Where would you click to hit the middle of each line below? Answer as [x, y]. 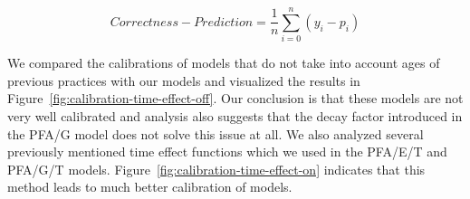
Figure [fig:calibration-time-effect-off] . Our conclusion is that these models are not [235, 98]
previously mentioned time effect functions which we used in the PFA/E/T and [227, 152]
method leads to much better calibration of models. [150, 187]
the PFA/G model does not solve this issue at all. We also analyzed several [216, 133]
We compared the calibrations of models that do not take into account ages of [224, 63]
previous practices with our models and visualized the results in [184, 80]
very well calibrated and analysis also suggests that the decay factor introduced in [235, 115]
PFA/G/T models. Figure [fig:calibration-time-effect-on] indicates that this [216, 169]
